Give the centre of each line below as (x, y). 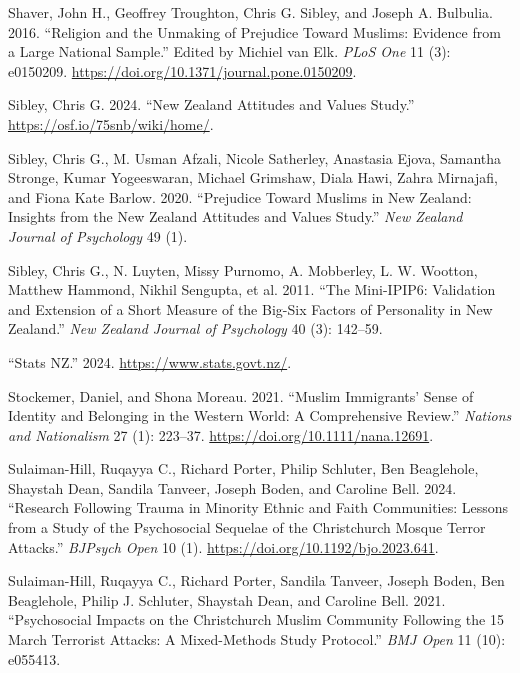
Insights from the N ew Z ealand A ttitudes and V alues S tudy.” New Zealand (235, 216)
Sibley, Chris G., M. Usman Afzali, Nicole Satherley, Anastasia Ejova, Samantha (255, 157)
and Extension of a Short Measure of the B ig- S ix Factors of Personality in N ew (250, 308)
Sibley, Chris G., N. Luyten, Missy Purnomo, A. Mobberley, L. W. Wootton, (243, 269)
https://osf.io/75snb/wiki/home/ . (111, 123)
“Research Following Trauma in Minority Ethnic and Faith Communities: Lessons (258, 507)
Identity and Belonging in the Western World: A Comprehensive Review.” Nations (260, 415)
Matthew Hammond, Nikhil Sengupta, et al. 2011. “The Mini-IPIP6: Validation (252, 289)
